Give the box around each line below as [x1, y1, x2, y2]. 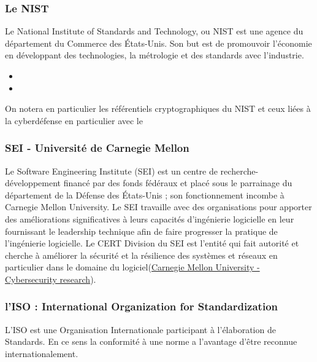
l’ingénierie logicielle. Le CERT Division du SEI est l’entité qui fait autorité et [5, 237, 299, 250]
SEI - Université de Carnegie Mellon [5, 140, 189, 155]
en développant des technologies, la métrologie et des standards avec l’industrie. [5, 49, 304, 61]
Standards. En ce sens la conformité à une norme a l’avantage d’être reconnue [5, 335, 297, 348]
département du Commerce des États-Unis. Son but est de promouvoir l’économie [5, 36, 312, 49]
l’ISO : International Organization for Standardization [5, 299, 278, 314]
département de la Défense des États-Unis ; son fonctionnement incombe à [5, 188, 285, 201]
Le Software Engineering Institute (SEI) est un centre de [5, 164, 218, 177]
